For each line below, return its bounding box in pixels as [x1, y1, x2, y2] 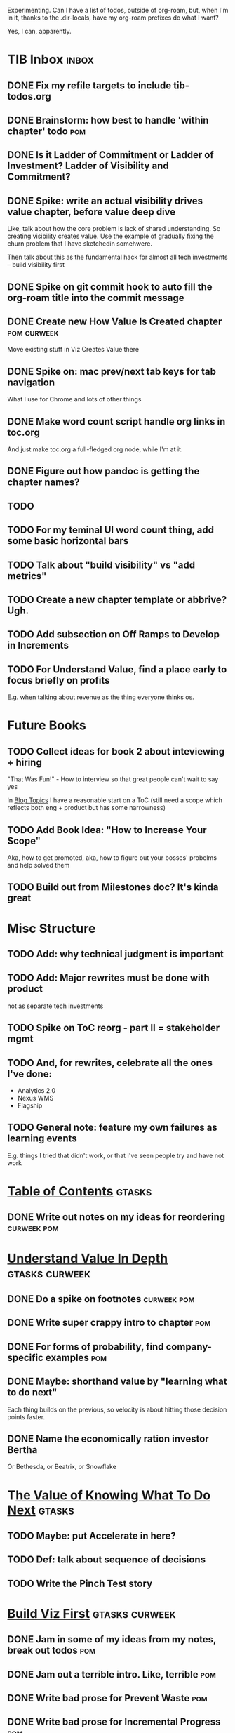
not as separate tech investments [7, 1002, 104, 1010]
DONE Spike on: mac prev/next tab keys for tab [7, 365, 216, 378]
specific [7, 1351, 44, 1364]
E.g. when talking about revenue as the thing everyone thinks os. [7, 693, 194, 701]
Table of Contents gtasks [7, 1183, 152, 1199]
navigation [7, 376, 55, 388]
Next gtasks [7, 1502, 74, 1518]
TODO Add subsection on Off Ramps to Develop [7, 628, 220, 641]
